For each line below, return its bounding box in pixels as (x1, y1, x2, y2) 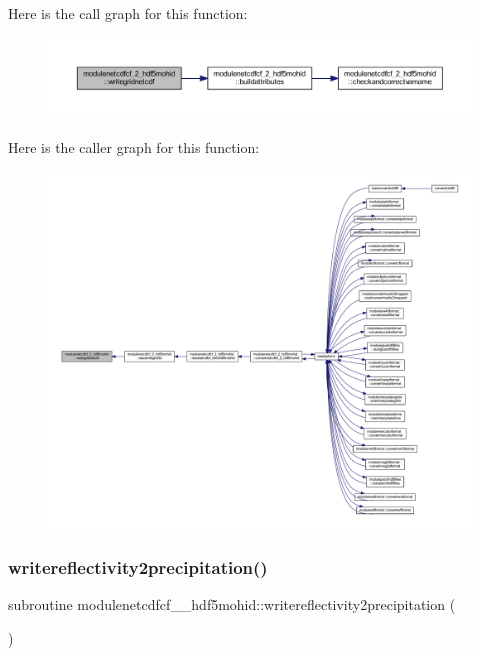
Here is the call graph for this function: (8, 3, 248, 23)
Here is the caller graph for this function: (8, 136, 260, 157)
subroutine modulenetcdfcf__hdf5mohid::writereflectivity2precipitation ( (8, 594, 456, 615)
